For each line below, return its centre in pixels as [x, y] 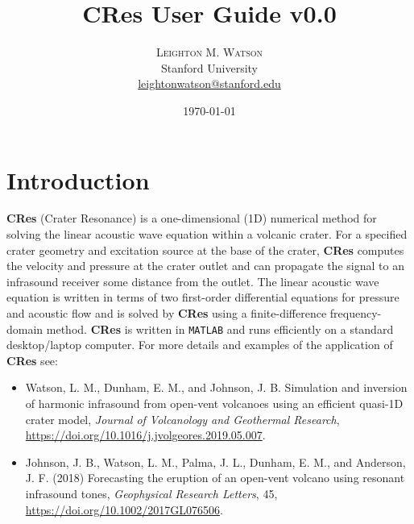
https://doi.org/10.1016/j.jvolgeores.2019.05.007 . [145, 435]
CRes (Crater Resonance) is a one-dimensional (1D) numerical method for [192, 218]
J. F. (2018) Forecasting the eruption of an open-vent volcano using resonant [215, 478]
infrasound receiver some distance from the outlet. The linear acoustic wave [193, 281]
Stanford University [209, 67]
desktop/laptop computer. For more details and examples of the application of [200, 345]
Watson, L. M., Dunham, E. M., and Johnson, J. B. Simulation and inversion [216, 387]
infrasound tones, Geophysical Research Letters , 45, [151, 493]
